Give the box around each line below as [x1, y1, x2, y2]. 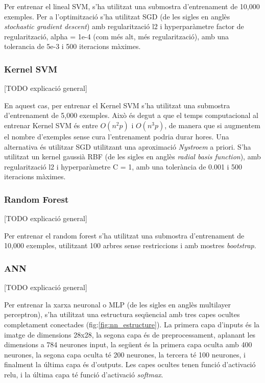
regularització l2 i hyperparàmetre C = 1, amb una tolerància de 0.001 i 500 [4, 161, 243, 172]
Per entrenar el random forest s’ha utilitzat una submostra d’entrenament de [4, 230, 245, 241]
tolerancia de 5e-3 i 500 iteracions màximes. [4, 41, 141, 52]
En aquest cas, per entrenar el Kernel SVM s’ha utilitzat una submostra [4, 100, 230, 110]
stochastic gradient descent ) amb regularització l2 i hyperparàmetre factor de [4, 21, 244, 32]
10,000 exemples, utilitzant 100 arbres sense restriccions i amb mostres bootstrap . [4, 240, 256, 251]
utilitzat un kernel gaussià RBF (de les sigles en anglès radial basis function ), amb [4, 151, 261, 162]
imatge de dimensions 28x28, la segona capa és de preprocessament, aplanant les [4, 329, 256, 340]
